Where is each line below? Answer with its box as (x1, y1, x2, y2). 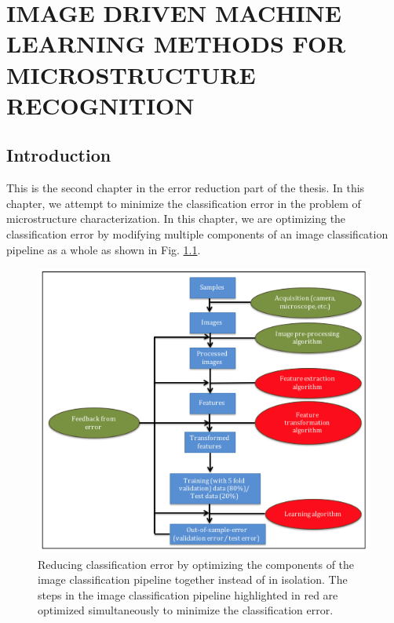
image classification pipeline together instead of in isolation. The (38, 571, 348, 588)
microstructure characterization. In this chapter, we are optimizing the (6, 210, 346, 227)
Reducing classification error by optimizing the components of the (38, 556, 355, 572)
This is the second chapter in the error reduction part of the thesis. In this (6, 180, 365, 196)
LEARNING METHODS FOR (6, 27, 346, 60)
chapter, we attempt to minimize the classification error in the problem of (6, 195, 361, 211)
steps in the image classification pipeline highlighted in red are (38, 586, 338, 603)
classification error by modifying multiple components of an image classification (6, 225, 389, 242)
